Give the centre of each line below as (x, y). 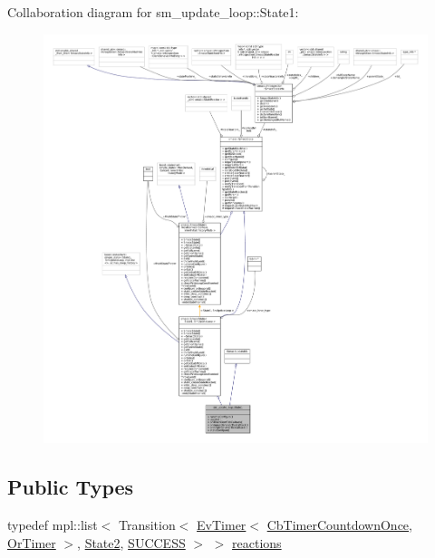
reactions (257, 542)
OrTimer (32, 542)
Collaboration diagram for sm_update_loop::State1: (153, 12)
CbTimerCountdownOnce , (339, 525)
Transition (147, 525)
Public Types (71, 487)
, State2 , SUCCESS (131, 542)
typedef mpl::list (53, 525)
